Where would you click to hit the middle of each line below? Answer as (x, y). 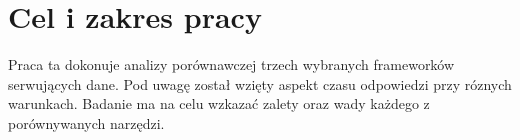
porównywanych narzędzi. (86, 122)
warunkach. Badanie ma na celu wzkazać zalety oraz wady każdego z (219, 103)
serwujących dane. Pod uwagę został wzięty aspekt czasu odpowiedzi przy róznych (260, 83)
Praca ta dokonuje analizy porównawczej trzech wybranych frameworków (231, 64)
